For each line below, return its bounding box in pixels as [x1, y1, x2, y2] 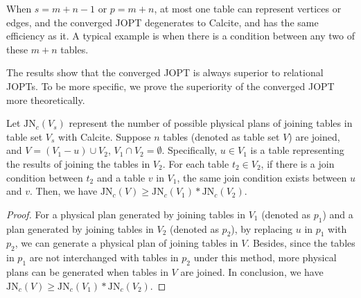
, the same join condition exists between [177, 170, 347, 184]
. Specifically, [161, 143, 218, 157]
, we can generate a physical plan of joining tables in [15, 236, 238, 250]
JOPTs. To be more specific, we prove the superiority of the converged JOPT [6, 78, 335, 93]
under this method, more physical [193, 250, 337, 265]
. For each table [162, 156, 229, 170]
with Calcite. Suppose [58, 129, 151, 143]
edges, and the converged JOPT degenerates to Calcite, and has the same [6, 15, 319, 29]
